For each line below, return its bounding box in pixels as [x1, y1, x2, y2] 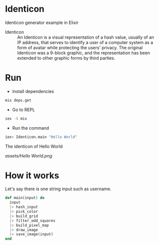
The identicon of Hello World [5, 143, 63, 149]
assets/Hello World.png [5, 153, 53, 158]
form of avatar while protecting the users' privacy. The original [17, 45, 143, 50]
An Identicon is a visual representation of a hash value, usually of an [17, 34, 155, 40]
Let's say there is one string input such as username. [5, 186, 112, 192]
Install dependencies [12, 88, 55, 94]
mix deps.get [5, 98, 32, 103]
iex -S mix [5, 116, 27, 121]
